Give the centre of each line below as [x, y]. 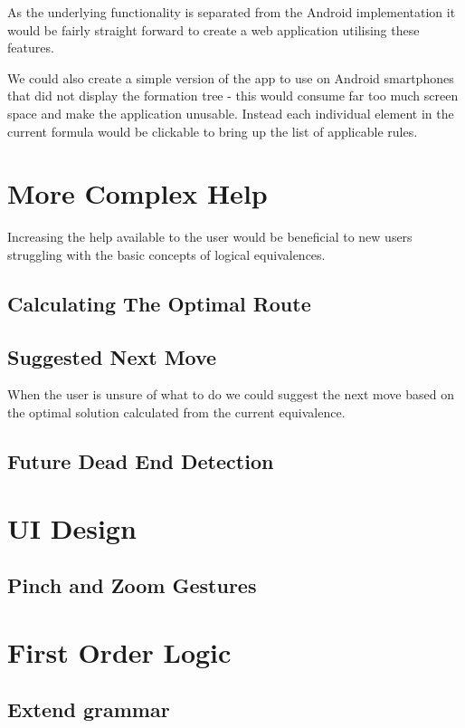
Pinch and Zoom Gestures [132, 585]
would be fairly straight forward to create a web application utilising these [214, 29]
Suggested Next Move [112, 356]
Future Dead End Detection [141, 461]
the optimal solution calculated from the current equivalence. [176, 412]
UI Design [72, 527]
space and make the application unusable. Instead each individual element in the [231, 113]
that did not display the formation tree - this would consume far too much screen [233, 96]
